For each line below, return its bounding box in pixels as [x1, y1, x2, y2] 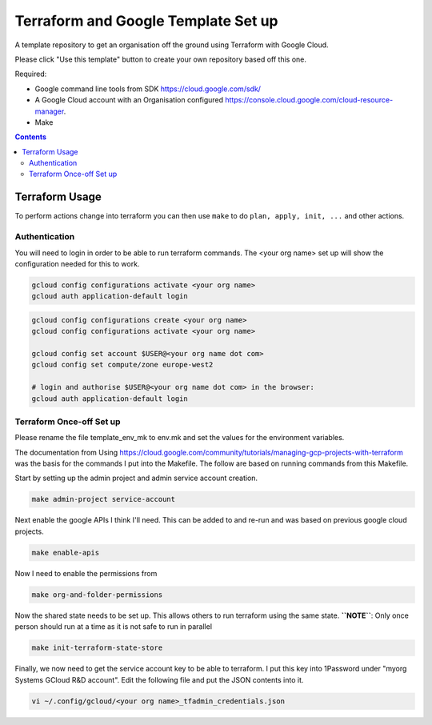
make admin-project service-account [31, 495, 176, 504]
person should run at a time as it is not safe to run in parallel [14, 622, 212, 631]
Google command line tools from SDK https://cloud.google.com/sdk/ [34, 84, 262, 94]
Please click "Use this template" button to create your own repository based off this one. [14, 54, 307, 64]
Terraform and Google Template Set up [14, 12, 278, 30]
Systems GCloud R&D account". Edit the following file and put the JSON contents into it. [14, 675, 304, 684]
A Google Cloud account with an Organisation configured [34, 95, 224, 105]
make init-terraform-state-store [31, 643, 163, 652]
